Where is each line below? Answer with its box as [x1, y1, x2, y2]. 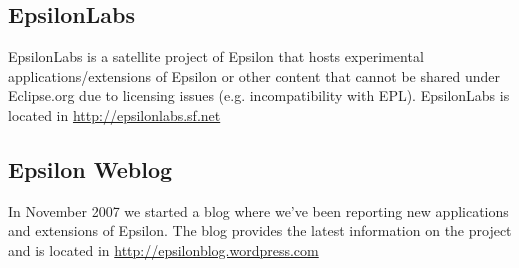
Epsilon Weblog [8, 153, 173, 184]
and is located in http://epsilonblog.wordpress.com [8, 239, 319, 260]
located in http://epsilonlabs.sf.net [8, 104, 221, 125]
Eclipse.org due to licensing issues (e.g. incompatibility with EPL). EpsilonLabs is [8, 85, 510, 106]
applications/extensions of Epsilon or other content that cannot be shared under [8, 65, 500, 86]
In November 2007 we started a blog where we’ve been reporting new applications [8, 200, 509, 221]
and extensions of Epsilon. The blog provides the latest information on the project [8, 220, 512, 241]
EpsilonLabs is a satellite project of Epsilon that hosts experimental [8, 46, 424, 67]
